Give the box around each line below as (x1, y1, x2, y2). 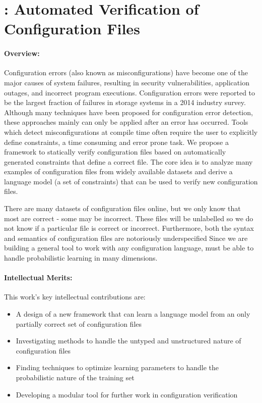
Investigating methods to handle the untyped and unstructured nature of (16, 335, 241, 346)
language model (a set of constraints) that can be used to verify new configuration (4, 176, 258, 186)
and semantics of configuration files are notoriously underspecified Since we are (4, 232, 248, 243)
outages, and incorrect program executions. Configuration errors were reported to (4, 87, 255, 97)
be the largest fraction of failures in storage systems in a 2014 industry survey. (4, 97, 246, 108)
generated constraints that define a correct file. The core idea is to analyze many (4, 156, 253, 167)
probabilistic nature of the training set (16, 372, 135, 382)
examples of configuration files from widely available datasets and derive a (4, 166, 233, 177)
